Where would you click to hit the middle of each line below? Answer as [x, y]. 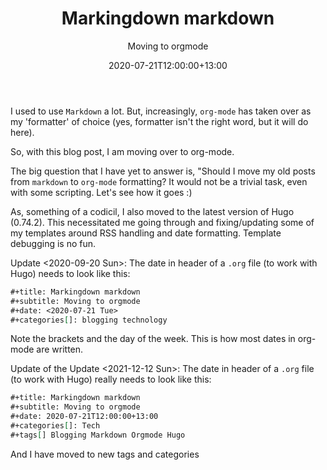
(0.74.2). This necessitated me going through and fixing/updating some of [162, 222]
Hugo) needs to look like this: [70, 273]
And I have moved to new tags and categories [105, 454]
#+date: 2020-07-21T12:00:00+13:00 [84, 417]
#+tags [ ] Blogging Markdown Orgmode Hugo [98, 435]
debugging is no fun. [53, 243]
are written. [60, 349]
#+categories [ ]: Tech [55, 426]
